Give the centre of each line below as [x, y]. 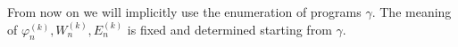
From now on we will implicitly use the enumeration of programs [184, 12]
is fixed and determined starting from [229, 29]
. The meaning [412, 12]
